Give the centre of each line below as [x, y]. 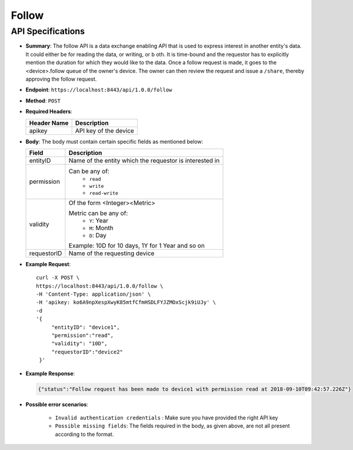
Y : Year [99, 220]
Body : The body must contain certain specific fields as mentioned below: [114, 141]
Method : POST [43, 101]
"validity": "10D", [79, 344]
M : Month [101, 228]
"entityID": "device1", [86, 327]
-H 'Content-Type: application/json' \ [94, 294]
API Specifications [48, 31]
